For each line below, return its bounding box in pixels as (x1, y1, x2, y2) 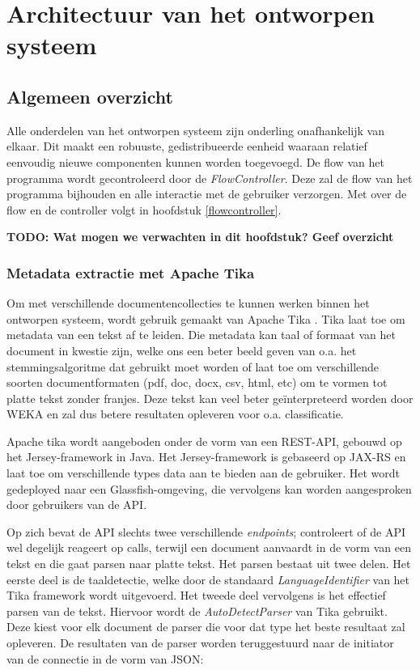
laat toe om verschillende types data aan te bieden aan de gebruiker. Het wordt (6, 464, 401, 481)
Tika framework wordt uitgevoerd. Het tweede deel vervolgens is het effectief (6, 587, 386, 604)
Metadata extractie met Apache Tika (6, 262, 255, 282)
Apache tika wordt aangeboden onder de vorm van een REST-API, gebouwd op (6, 432, 402, 449)
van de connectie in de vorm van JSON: (6, 650, 204, 667)
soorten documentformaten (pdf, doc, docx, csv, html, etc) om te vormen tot (6, 374, 388, 391)
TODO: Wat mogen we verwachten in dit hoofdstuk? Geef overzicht (6, 228, 394, 245)
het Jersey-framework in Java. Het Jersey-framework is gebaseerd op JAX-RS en (6, 448, 406, 465)
